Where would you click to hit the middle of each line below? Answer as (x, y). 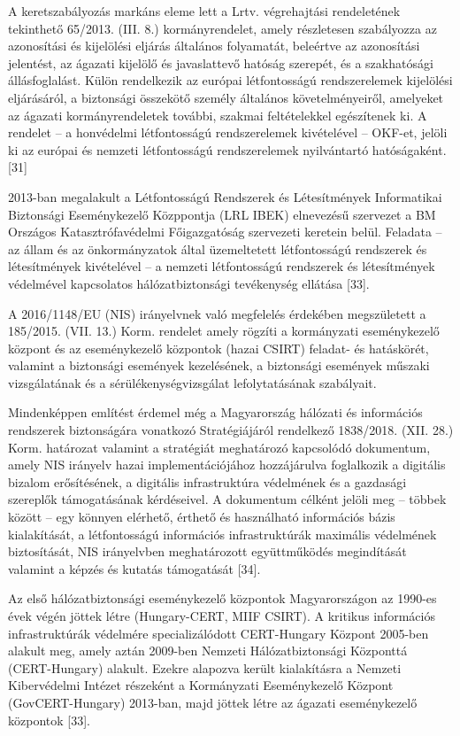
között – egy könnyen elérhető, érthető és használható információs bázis (202, 517)
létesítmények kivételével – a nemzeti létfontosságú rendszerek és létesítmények (222, 266)
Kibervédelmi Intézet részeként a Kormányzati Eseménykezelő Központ (201, 685)
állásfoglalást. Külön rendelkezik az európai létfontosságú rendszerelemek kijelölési (230, 80)
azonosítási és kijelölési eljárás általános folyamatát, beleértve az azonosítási (214, 46)
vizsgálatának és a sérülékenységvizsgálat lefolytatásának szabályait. (192, 382)
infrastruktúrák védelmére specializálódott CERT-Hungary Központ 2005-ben (218, 633)
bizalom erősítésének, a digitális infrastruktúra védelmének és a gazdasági (207, 481)
